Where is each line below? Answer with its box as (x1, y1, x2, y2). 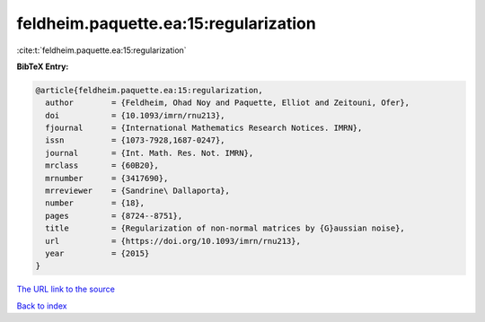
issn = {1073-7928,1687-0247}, (45, 135, 225, 145)
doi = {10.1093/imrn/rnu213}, (45, 110, 225, 120)
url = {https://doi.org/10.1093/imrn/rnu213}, (45, 236, 301, 246)
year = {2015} (45, 248, 150, 258)
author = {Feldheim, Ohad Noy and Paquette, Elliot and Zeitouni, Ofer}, (45, 98, 410, 108)
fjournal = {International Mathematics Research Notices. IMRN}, (45, 123, 363, 134)
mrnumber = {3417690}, (45, 173, 169, 183)
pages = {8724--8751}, (45, 211, 183, 221)
